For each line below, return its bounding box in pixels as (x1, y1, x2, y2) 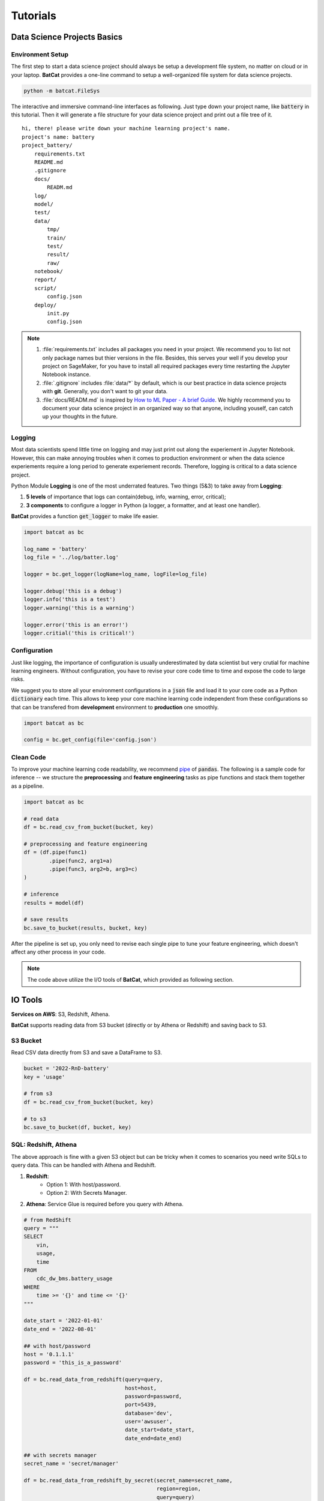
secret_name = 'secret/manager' (23, 1460, 119, 1467)
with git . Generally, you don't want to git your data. (42, 388, 168, 395)
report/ (34, 276, 57, 283)
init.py (47, 310, 70, 317)
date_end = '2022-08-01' (23, 1326, 97, 1332)
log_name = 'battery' (23, 545, 88, 552)
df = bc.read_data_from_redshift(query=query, (23, 1376, 163, 1383)
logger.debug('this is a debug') (23, 587, 122, 594)
